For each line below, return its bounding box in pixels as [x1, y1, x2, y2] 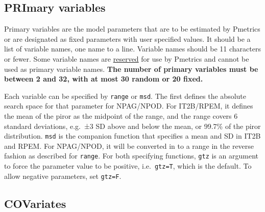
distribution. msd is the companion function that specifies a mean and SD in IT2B [4, 130, 261, 141]
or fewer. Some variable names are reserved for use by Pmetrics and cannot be [4, 53, 249, 64]
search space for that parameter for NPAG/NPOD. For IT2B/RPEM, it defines [4, 100, 253, 111]
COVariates [4, 195, 66, 211]
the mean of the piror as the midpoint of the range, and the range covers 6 [4, 111, 238, 121]
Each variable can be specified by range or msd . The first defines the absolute [4, 90, 247, 101]
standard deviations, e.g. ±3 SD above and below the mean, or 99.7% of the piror [4, 120, 261, 131]
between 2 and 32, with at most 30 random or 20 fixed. [4, 73, 203, 84]
